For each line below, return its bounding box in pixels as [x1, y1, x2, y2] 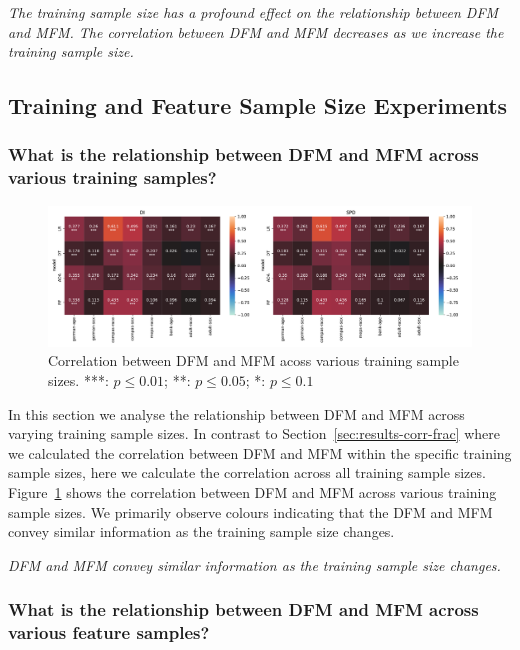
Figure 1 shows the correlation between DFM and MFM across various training [8, 482, 497, 503]
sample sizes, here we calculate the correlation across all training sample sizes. [8, 462, 486, 483]
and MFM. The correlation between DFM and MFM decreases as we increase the [8, 21, 504, 42]
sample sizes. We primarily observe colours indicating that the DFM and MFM [8, 501, 493, 522]
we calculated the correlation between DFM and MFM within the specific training [8, 442, 512, 463]
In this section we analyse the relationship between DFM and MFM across [8, 403, 465, 424]
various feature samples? [8, 620, 210, 645]
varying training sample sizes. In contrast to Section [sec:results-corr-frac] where [8, 423, 501, 444]
